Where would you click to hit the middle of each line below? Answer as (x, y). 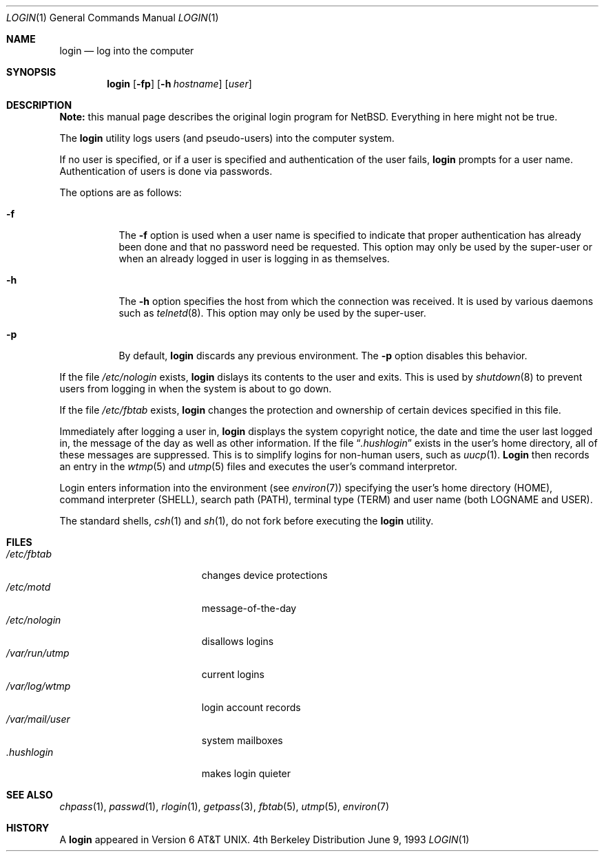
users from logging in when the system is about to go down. (196, 389)
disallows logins (238, 641)
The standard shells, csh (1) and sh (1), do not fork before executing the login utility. (247, 521)
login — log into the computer (127, 51)
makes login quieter (246, 773)
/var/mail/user (38, 719)
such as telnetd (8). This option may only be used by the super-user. (272, 313)
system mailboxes (242, 740)
